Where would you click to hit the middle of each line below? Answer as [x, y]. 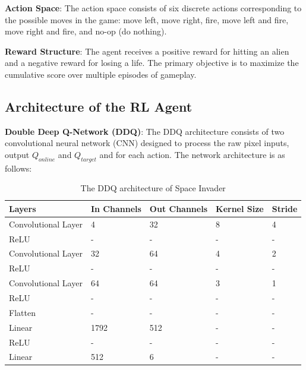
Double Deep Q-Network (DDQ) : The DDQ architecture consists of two [145, 131]
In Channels [116, 208]
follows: [18, 168]
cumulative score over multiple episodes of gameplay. [101, 74]
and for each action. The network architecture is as [192, 154]
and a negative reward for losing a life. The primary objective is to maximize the [152, 63]
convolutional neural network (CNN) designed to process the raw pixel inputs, [147, 143]
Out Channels [179, 208]
